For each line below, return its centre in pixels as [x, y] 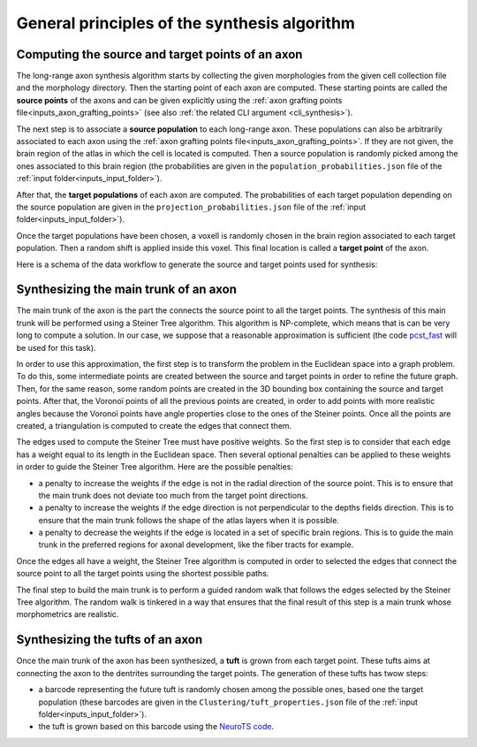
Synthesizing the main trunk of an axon [127, 290]
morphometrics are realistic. [68, 614]
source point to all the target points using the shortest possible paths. [143, 574]
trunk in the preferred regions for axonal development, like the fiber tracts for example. [196, 545]
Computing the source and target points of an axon [159, 54]
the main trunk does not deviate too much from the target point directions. [173, 495]
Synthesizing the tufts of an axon [110, 640]
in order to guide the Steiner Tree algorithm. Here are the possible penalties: [155, 467]
